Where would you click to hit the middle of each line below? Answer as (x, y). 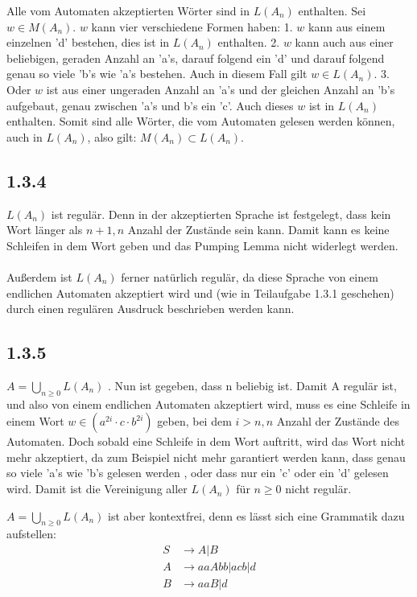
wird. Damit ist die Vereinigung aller (97, 489)
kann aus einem (347, 26)
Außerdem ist (39, 276)
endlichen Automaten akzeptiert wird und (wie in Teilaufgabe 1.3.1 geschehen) (200, 292)
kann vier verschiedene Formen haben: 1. (192, 26)
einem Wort (35, 421)
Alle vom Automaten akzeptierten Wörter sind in (128, 10)
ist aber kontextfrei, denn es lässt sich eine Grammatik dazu (256, 515)
